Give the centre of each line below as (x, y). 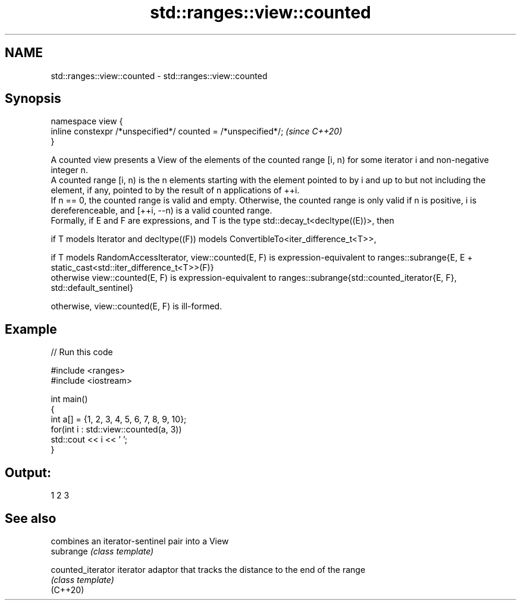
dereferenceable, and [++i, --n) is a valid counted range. (161, 211)
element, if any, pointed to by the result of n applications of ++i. (175, 190)
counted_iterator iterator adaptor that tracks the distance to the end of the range (208, 569)
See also (31, 518)
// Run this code (82, 352)
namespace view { (87, 121)
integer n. (69, 170)
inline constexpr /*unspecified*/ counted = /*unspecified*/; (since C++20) (197, 131)
